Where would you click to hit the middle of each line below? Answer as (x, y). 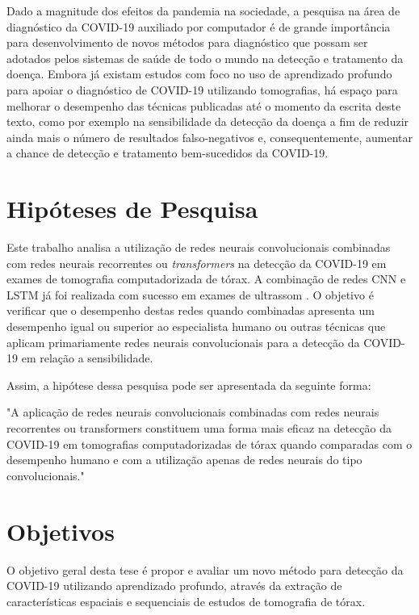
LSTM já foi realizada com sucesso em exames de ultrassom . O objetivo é (190, 294)
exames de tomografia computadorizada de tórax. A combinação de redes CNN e (206, 279)
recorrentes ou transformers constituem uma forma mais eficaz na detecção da (199, 428)
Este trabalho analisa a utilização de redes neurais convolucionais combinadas (199, 247)
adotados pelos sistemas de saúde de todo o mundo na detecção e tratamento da (205, 58)
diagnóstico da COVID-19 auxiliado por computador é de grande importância (199, 26)
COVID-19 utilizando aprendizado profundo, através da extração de (174, 586)
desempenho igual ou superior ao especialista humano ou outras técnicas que (196, 326)
